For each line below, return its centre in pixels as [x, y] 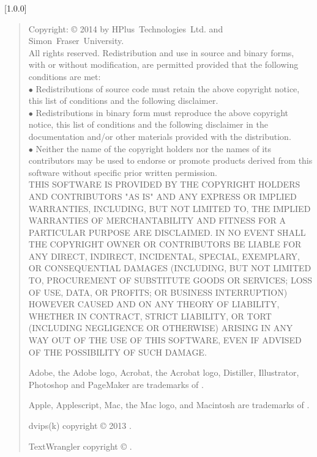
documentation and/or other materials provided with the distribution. [160, 136]
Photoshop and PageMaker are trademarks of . [116, 384]
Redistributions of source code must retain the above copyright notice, [168, 88]
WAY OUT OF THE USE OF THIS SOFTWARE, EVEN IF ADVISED [165, 340]
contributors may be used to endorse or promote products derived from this [170, 160]
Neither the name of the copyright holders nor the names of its [154, 148]
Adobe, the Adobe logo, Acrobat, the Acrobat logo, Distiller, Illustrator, [164, 372]
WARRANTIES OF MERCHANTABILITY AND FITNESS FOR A [157, 220]
